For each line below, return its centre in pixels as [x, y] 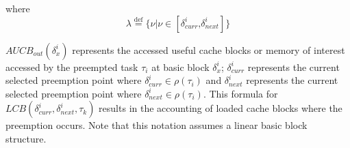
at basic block [180, 66]
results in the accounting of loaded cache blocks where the [221, 108]
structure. [26, 138]
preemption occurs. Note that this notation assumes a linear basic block [157, 125]
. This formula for [240, 93]
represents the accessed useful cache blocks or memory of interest [209, 49]
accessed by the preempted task [72, 66]
